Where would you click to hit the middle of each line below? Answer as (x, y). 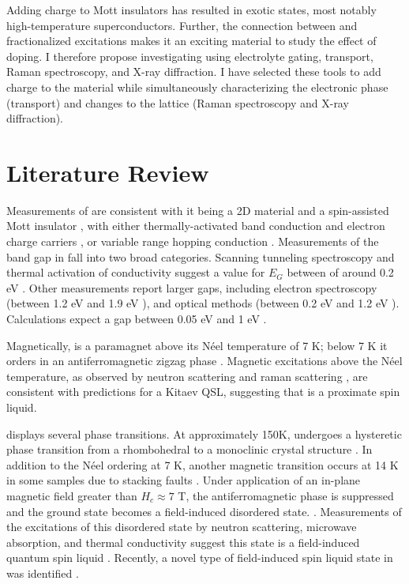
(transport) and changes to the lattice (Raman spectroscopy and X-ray (178, 102)
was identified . (43, 573)
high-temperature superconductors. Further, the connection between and (182, 25)
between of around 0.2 (340, 272)
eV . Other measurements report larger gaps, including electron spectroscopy (192, 287)
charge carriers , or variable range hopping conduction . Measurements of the (193, 241)
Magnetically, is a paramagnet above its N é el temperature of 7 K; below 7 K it (197, 345)
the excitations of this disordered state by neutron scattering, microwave (182, 527)
